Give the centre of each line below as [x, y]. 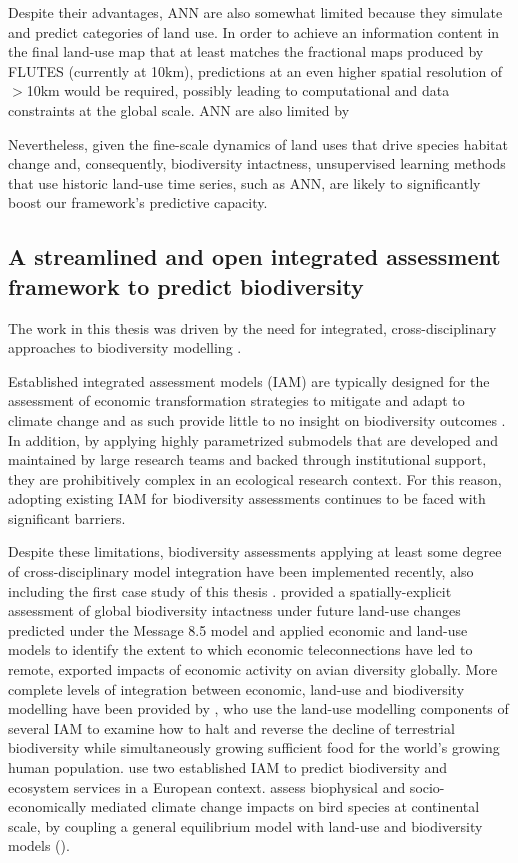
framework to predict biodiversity [186, 285]
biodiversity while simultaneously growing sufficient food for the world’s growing [254, 747]
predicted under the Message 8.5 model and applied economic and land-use [238, 629]
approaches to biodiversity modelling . [125, 347]
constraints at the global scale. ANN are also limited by [179, 109]
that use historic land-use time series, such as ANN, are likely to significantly [244, 182]
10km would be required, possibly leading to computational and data [238, 90]
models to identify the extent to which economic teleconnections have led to [240, 649]
